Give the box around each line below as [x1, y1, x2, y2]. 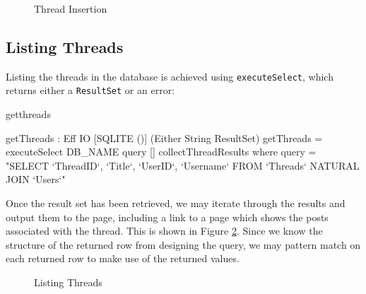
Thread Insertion [34, 1, 107, 16]
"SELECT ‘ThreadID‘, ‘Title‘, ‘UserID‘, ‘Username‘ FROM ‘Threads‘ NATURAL [6, 158, 360, 172]
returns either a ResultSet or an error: [6, 83, 175, 98]
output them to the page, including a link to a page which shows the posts [6, 209, 329, 224]
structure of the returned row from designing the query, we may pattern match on [6, 237, 361, 252]
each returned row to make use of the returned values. [6, 251, 240, 266]
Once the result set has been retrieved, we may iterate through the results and [6, 196, 346, 211]
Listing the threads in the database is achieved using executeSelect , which [6, 69, 333, 83]
